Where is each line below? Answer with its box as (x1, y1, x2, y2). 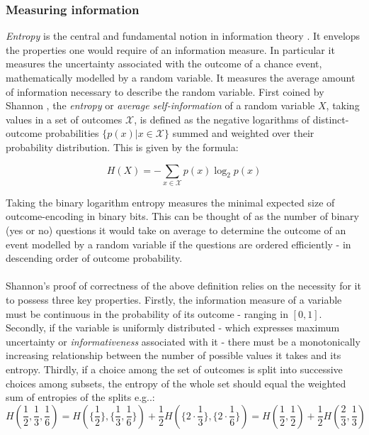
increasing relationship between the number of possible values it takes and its (6, 348, 341, 363)
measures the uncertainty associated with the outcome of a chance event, (6, 56, 322, 71)
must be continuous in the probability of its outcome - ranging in (6, 306, 288, 321)
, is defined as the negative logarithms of (134, 111, 310, 126)
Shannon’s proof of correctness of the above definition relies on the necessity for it (6, 278, 361, 293)
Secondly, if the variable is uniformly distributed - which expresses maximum (6, 320, 340, 335)
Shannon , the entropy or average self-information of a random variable (6, 98, 315, 113)
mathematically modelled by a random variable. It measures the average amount (6, 70, 356, 84)
